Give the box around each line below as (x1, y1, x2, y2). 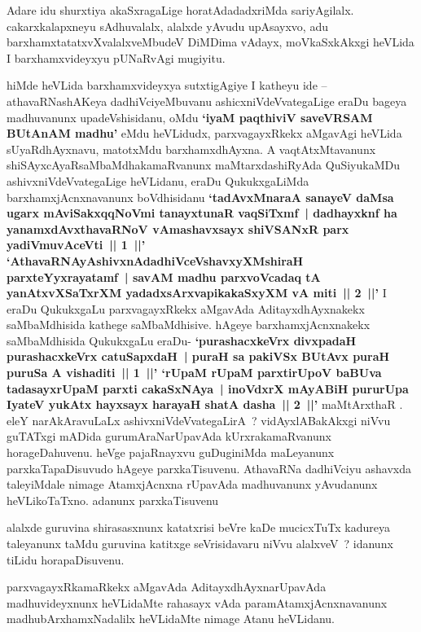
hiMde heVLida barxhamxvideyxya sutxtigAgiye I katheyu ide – (7, 77, 327, 94)
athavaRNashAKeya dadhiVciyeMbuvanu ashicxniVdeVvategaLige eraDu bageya (7, 92, 407, 109)
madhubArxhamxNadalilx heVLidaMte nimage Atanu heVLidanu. (7, 610, 335, 627)
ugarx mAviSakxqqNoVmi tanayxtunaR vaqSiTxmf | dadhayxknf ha (7, 204, 397, 222)
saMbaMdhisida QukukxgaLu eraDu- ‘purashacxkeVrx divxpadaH (7, 331, 357, 349)
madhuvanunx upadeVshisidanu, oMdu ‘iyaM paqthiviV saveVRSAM (7, 108, 373, 125)
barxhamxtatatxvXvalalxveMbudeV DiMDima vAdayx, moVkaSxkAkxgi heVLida (7, 33, 414, 50)
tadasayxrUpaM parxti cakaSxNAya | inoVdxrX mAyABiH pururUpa (7, 380, 409, 397)
